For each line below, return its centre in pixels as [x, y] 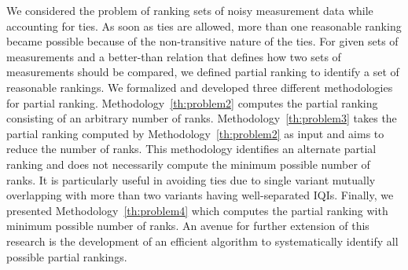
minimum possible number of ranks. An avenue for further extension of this [188, 226]
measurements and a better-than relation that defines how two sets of [174, 56]
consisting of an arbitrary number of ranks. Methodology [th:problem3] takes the [202, 118]
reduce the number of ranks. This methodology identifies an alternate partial [191, 149]
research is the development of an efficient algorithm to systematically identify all [202, 241]
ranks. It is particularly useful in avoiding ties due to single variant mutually [191, 179]
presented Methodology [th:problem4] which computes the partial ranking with [197, 210]
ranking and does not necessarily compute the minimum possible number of [188, 164]
